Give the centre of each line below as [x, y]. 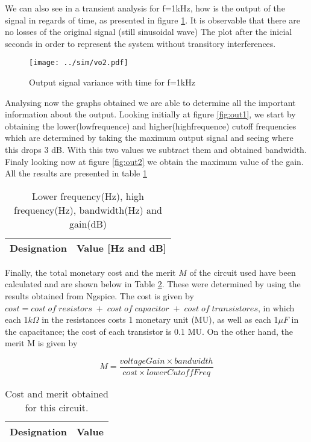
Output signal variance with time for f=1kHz [112, 82]
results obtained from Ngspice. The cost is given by [99, 295]
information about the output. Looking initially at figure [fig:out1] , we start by [150, 114]
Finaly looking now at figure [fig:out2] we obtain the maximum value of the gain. [154, 161]
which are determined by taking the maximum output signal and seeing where [149, 138]
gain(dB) [88, 223]
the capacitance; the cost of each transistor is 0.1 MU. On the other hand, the [149, 331]
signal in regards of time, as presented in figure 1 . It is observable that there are [152, 20]
